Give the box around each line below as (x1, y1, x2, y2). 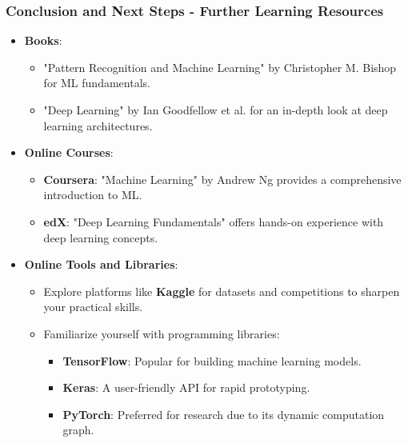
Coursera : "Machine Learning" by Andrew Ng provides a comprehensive (43, 170, 402, 187)
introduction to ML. (43, 186, 142, 203)
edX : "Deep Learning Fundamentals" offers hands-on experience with (43, 213, 384, 229)
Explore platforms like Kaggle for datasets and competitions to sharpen (43, 282, 400, 299)
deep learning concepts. (43, 229, 158, 245)
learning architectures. (43, 117, 153, 134)
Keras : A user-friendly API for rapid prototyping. (62, 379, 310, 396)
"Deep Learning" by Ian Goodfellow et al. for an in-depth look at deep (43, 102, 388, 118)
